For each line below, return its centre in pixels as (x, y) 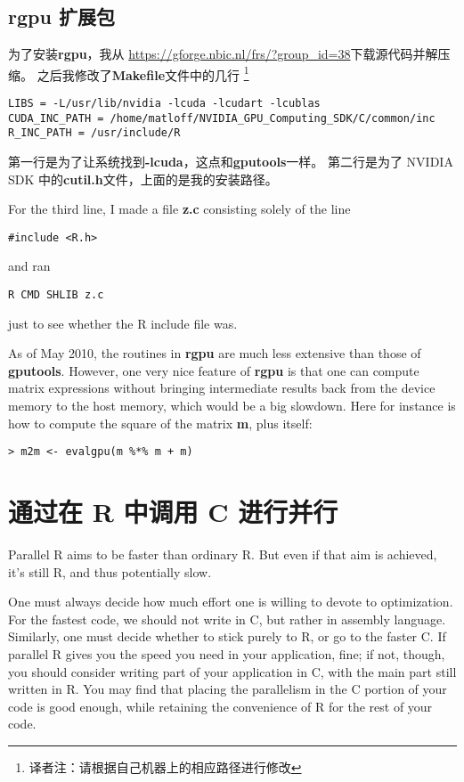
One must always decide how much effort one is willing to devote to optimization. (231, 602)
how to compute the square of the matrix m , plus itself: (160, 423)
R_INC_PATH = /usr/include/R (94, 133)
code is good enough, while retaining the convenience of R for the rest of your (220, 706)
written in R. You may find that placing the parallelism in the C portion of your (228, 689)
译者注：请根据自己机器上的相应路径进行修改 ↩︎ (165, 766)
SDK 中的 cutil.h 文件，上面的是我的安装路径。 (143, 179)
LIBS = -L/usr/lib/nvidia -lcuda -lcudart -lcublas (164, 104)
